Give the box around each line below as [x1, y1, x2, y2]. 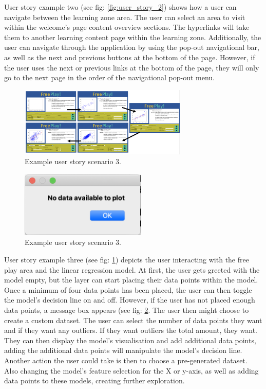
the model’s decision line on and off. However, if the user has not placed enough [4, 294, 255, 305]
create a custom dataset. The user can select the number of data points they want [4, 314, 262, 325]
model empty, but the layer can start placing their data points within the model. [4, 274, 258, 285]
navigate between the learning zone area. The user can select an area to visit [4, 11, 245, 22]
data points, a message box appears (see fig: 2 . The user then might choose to [4, 304, 249, 315]
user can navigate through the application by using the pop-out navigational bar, [4, 42, 259, 52]
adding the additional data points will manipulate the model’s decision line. [4, 345, 242, 356]
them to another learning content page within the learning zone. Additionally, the [4, 31, 261, 42]
